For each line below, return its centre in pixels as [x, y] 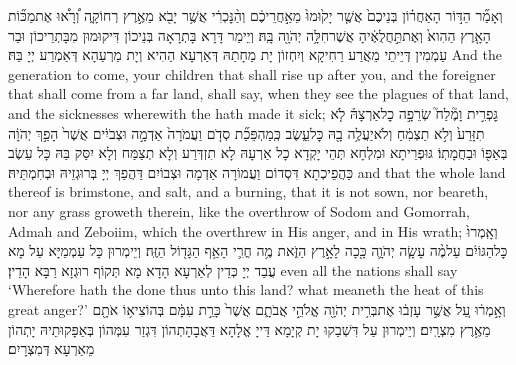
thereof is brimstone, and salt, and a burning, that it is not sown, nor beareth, [248, 191]
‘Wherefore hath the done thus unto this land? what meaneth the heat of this [246, 289]
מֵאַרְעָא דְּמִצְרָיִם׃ [51, 348]
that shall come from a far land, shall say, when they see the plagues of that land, [258, 93]
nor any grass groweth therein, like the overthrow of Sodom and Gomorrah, [239, 210]
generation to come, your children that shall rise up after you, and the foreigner [252, 73]
